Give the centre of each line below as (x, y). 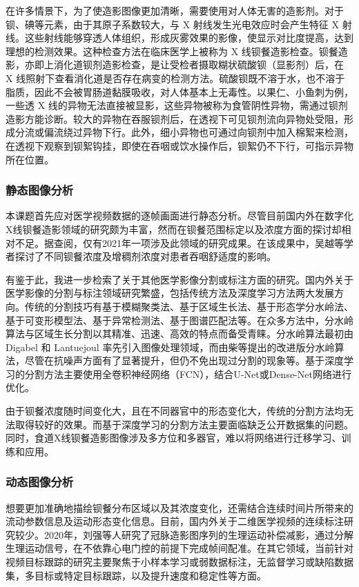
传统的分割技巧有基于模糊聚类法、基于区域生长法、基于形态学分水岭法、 (189, 306)
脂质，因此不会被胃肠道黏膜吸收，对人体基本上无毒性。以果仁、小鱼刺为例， (179, 91)
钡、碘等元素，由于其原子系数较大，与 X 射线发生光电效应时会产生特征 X (172, 24)
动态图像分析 (40, 482)
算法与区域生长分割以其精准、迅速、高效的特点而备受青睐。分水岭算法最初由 (179, 334)
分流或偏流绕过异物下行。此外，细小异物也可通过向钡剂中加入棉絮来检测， (184, 132)
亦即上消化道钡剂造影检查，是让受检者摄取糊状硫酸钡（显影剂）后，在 (184, 64)
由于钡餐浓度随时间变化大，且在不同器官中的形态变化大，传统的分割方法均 (175, 411)
